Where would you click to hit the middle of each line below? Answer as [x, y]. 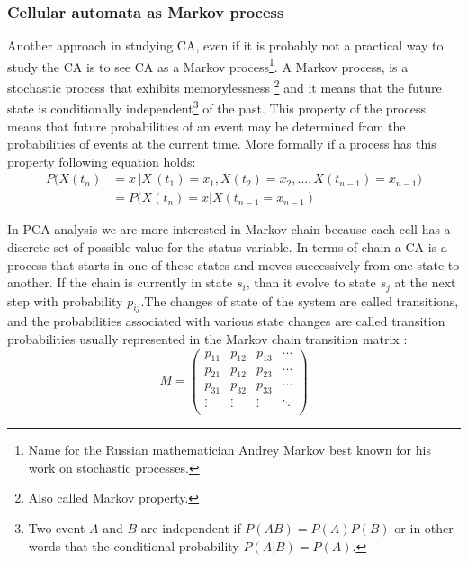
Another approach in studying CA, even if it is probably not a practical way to [225, 45]
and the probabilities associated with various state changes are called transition [226, 321]
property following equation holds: [102, 161]
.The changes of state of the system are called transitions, [300, 300]
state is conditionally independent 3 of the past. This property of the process [216, 107]
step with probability [65, 300]
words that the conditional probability [134, 545]
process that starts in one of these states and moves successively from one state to [234, 264]
